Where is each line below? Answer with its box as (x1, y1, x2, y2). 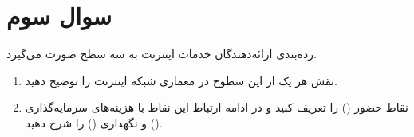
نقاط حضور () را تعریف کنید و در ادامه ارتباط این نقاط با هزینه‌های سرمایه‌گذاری (25, 99, 408, 115)
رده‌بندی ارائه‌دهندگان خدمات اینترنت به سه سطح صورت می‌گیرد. (6, 45, 317, 62)
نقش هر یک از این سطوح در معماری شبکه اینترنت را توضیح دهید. (25, 72, 337, 88)
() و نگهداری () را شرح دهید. (25, 114, 163, 131)
